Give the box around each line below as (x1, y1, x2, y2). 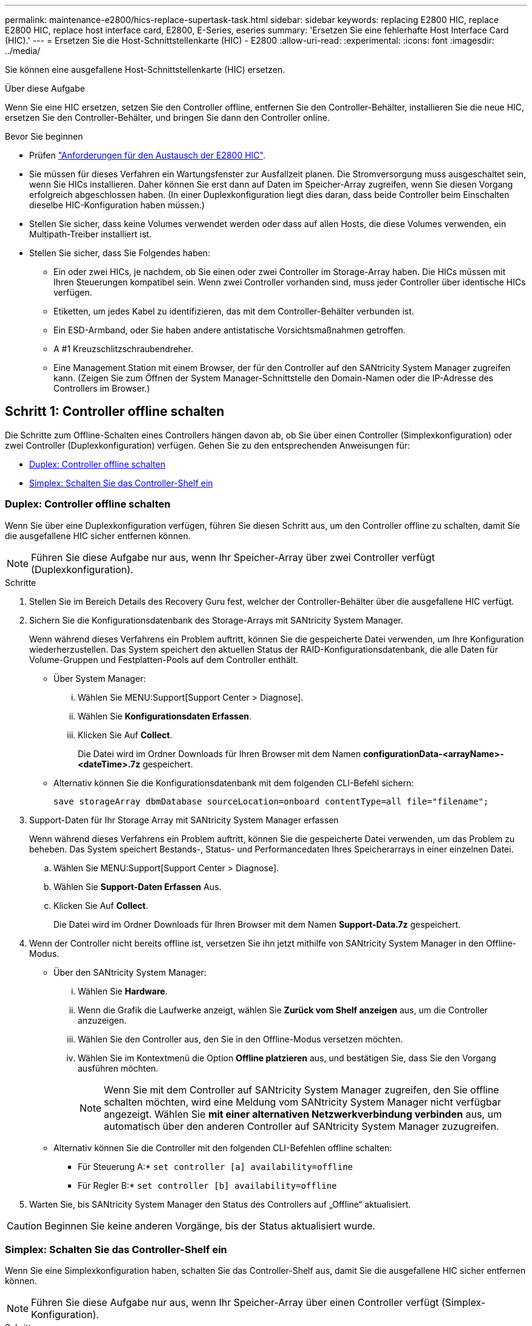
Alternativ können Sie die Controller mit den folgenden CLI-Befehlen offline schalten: (53, 1142, 392, 1153)
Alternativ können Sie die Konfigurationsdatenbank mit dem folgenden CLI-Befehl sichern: (53, 777, 414, 788)
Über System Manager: (53, 673, 146, 684)
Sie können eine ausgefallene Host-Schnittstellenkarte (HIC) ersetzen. (5, 64, 285, 75)
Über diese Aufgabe (5, 83, 85, 93)
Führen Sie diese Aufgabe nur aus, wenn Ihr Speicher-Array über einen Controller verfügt (31, 1296, 439, 1309)
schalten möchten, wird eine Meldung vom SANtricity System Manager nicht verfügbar (104, 1095, 501, 1108)
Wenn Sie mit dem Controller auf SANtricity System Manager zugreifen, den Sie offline (104, 1083, 499, 1096)
